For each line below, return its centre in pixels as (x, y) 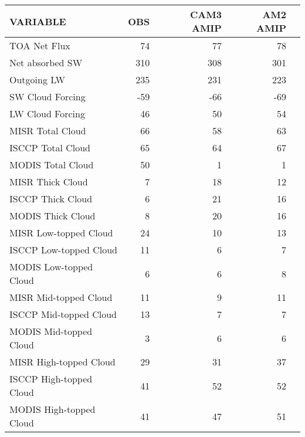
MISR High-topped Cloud (62, 362)
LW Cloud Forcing (47, 114)
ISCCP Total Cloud (50, 148)
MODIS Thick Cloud (52, 216)
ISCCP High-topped (51, 379)
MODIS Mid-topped (51, 331)
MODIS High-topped (52, 409)
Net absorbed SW (46, 62)
